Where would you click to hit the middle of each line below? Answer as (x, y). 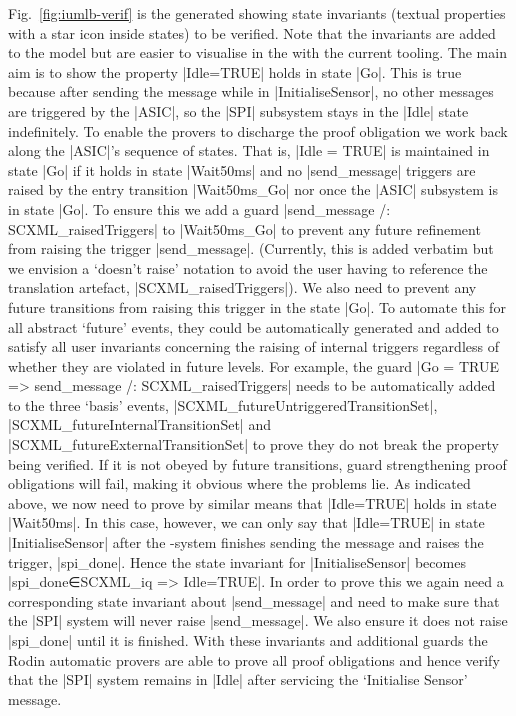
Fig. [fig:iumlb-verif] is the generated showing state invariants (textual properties (257, 13)
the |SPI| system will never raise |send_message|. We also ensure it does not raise (258, 620)
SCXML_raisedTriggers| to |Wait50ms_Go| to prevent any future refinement (244, 228)
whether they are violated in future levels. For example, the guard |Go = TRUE (253, 365)
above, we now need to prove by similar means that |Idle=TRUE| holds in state (252, 502)
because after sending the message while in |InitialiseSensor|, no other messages (251, 91)
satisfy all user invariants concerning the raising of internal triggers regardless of (253, 346)
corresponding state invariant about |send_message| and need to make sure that (254, 600)
